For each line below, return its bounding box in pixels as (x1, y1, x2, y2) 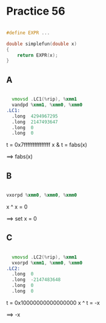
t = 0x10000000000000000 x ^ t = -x (6, 299, 100, 306)
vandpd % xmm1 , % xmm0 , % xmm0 (12, 102, 83, 108)
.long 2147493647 (12, 119, 59, 125)
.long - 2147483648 (12, 277, 61, 283)
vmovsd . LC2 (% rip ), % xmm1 (12, 254, 78, 260)
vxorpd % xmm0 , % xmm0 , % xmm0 (6, 192, 78, 199)
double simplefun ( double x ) (6, 41, 78, 47)
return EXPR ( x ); (17, 52, 59, 59)
